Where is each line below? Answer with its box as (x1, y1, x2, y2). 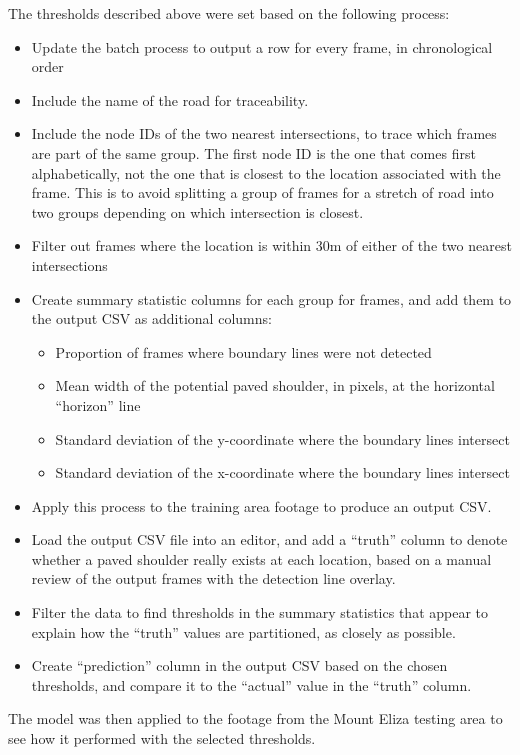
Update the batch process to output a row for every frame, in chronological (31, 36, 493, 57)
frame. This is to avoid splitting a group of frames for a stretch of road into (31, 182, 494, 203)
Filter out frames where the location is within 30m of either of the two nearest (31, 235, 512, 256)
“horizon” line (55, 394, 141, 415)
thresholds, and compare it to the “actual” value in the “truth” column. (31, 674, 472, 695)
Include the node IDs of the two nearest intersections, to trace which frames (31, 123, 497, 144)
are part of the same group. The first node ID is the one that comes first (31, 142, 476, 163)
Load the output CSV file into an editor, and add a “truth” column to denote (31, 529, 508, 550)
